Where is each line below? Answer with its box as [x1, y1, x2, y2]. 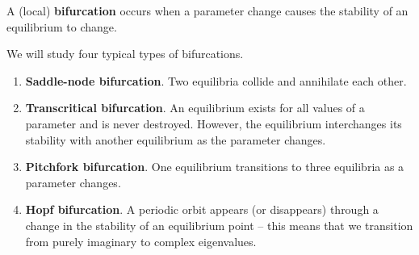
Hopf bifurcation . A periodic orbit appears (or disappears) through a [25, 201, 379, 218]
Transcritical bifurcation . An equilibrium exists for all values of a [25, 99, 365, 116]
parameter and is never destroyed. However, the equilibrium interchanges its [25, 115, 402, 132]
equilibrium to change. [6, 18, 117, 35]
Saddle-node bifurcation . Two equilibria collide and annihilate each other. [25, 72, 407, 89]
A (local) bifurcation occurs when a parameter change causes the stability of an [6, 2, 409, 19]
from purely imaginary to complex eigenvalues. [25, 232, 257, 249]
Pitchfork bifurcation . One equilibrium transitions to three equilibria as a [25, 158, 404, 175]
